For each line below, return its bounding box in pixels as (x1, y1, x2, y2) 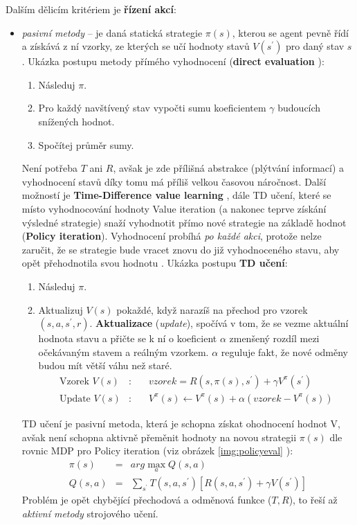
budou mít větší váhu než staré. (38, 358, 172, 373)
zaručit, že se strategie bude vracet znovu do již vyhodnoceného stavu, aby (21, 242, 340, 256)
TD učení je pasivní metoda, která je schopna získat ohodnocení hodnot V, (21, 416, 340, 430)
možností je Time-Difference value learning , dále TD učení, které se (21, 188, 331, 202)
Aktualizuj (38, 302, 83, 317)
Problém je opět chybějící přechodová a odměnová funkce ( (21, 492, 272, 506)
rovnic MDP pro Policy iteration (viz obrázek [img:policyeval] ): (21, 443, 293, 458)
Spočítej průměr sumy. (38, 137, 134, 152)
